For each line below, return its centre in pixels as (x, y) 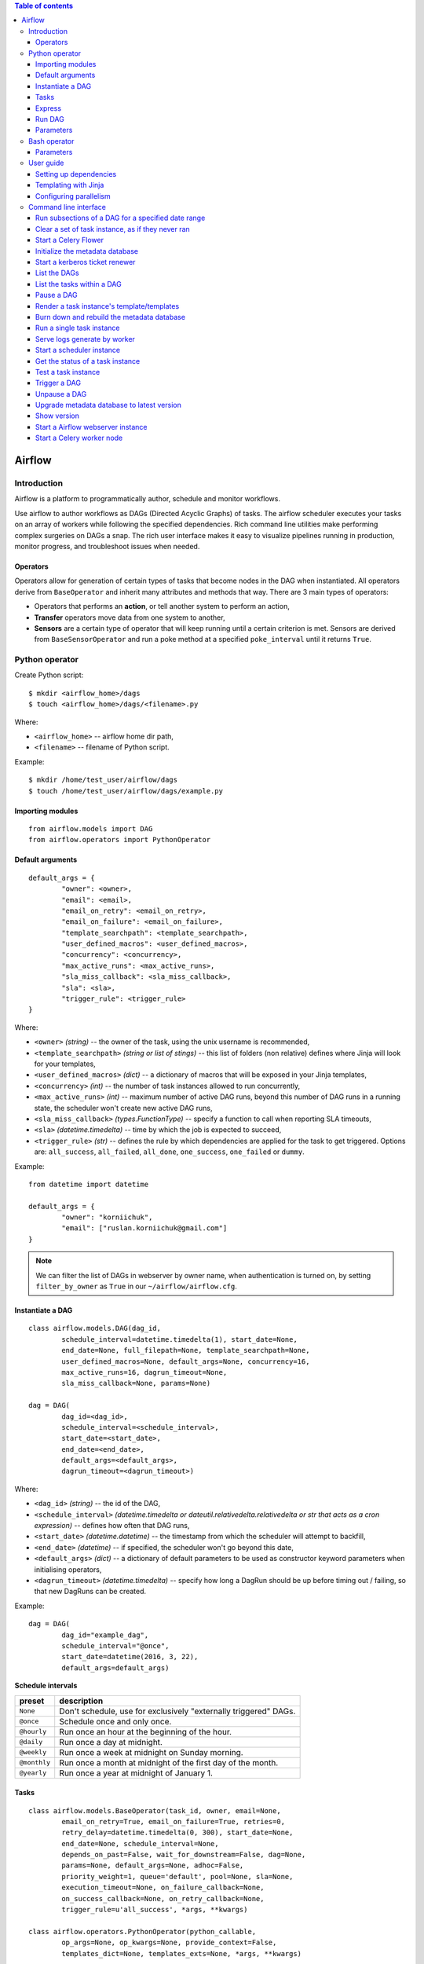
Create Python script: (49, 675)
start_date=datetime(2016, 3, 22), (130, 1657)
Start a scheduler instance (78, 350)
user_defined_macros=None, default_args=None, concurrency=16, (186, 1361)
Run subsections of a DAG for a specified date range (121, 218)
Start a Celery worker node (79, 438)
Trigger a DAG (58, 383)
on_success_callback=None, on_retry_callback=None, (163, 1898)
